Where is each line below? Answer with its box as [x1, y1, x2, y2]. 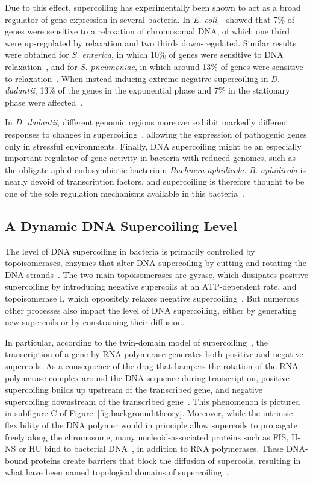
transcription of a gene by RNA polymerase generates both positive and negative [5, 347, 303, 360]
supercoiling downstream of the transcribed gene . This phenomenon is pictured [5, 395, 300, 407]
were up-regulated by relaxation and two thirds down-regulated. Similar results [5, 36, 296, 49]
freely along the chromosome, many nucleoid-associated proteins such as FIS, [5, 430, 289, 443]
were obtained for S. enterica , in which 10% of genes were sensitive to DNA [5, 48, 284, 61]
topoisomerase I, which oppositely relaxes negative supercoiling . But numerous [5, 292, 299, 305]
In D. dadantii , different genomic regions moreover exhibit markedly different [5, 116, 290, 128]
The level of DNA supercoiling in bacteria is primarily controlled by [5, 244, 255, 257]
